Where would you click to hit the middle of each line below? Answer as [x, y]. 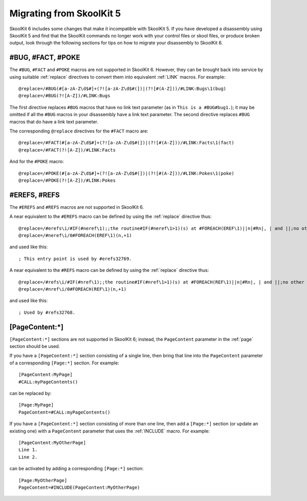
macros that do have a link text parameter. [54, 122]
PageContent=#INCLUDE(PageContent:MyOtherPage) [79, 487]
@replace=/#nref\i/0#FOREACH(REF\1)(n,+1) [73, 289]
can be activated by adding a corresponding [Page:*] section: [76, 469]
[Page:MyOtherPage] [43, 480]
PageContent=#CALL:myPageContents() [64, 412]
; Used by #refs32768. [47, 312]
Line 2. [28, 457]
